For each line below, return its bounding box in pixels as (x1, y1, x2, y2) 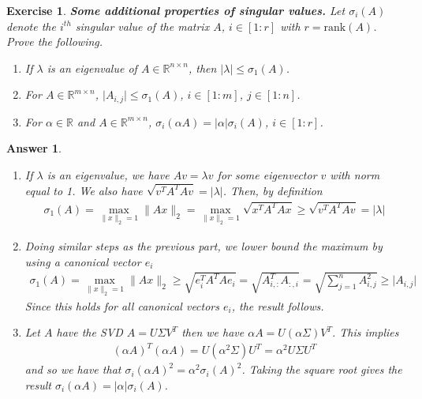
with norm (330, 167, 380, 183)
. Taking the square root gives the (241, 361, 402, 378)
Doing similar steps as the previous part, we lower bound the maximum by (24, 237, 383, 254)
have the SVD (56, 324, 123, 341)
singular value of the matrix (75, 17, 210, 34)
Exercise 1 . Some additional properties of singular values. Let (6, 2, 345, 18)
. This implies (331, 324, 399, 341)
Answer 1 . (6, 140, 62, 156)
